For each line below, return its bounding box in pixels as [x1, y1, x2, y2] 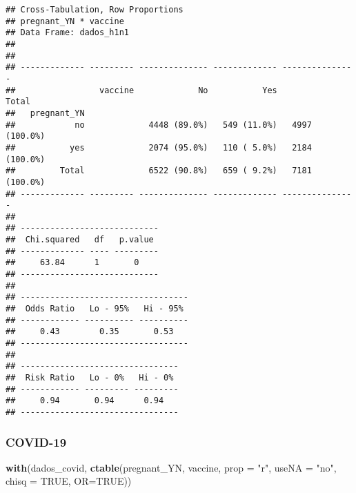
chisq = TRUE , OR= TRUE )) [6, 474, 132, 488]
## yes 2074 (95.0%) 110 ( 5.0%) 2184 [6, 142, 312, 153]
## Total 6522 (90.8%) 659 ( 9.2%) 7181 [6, 166, 312, 176]
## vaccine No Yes [6, 85, 277, 95]
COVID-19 [6, 433, 67, 450]
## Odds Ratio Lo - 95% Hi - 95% [6, 304, 184, 314]
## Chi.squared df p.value [6, 235, 154, 245]
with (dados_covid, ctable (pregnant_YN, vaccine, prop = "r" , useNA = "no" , [6, 460, 337, 474]
